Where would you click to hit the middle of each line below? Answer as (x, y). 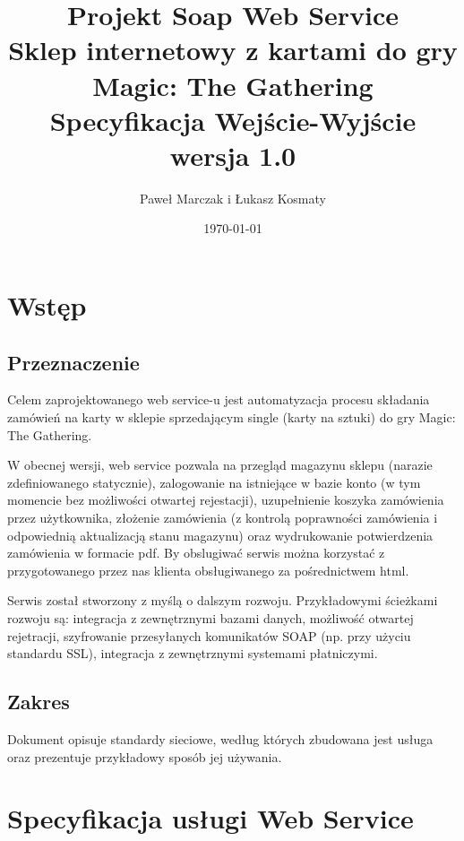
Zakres (39, 702)
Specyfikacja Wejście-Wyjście (233, 120)
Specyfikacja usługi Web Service (211, 818)
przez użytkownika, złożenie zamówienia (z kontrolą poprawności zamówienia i (223, 518)
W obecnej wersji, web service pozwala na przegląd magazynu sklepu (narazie (220, 465)
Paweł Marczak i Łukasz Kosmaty (233, 198)
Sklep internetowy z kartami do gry (233, 50)
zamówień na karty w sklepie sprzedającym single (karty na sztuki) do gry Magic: (232, 417)
